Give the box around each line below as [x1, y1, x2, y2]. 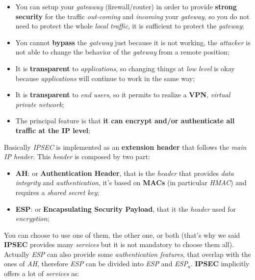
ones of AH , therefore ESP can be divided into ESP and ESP [4, 258, 188, 269]
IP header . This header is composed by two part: [4, 151, 150, 162]
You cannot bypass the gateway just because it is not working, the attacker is [15, 37, 251, 47]
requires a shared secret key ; [15, 187, 100, 197]
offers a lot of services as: [4, 268, 79, 279]
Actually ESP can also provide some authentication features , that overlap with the [4, 249, 251, 259]
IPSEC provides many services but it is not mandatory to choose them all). [4, 239, 234, 250]
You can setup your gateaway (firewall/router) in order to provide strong [15, 1, 237, 11]
